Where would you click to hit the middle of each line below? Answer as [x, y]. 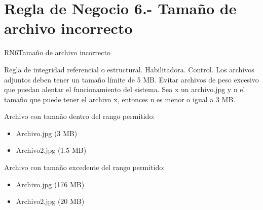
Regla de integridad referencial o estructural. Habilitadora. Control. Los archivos [129, 69]
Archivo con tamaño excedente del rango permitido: [85, 167]
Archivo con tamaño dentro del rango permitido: [80, 116]
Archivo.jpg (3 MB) [47, 133]
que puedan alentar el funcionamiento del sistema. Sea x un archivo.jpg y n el [125, 89]
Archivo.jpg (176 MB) [50, 184]
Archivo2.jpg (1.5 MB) [51, 150]
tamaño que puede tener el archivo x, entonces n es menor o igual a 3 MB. [120, 99]
